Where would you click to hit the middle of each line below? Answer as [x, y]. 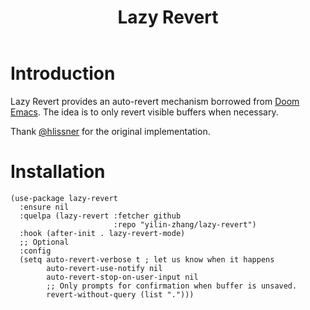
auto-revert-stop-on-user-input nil [122, 277]
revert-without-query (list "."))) [120, 294]
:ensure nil [44, 207]
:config [35, 251]
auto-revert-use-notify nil [104, 268]
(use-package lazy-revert [64, 198]
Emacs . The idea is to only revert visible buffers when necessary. [144, 112]
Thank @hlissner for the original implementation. [110, 131]
